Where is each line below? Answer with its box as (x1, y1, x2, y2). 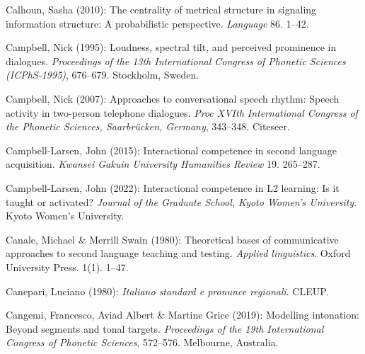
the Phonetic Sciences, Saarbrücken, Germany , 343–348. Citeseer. (6, 119, 290, 134)
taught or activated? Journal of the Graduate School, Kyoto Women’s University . (6, 194, 357, 209)
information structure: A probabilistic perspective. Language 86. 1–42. (6, 16, 309, 30)
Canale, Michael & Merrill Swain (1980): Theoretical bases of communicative (6, 232, 339, 246)
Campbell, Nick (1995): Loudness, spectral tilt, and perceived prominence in (6, 40, 337, 55)
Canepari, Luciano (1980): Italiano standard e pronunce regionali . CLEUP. (6, 283, 329, 298)
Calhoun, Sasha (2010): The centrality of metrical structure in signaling (6, 2, 317, 16)
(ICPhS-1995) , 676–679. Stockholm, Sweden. (6, 67, 199, 82)
